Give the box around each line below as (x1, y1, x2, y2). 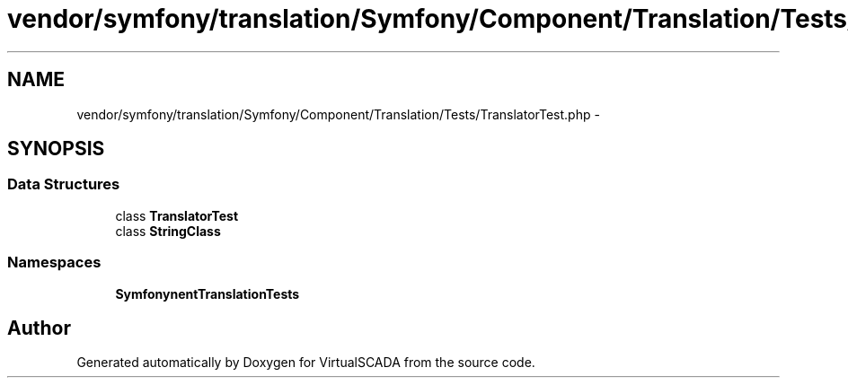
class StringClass (115, 223, 221, 239)
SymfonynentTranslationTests (115, 285, 300, 302)
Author (7, 316, 71, 339)
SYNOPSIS (7, 137, 105, 161)
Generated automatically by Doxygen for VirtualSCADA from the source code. (76, 354, 535, 371)
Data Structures (7, 175, 120, 194)
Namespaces (7, 253, 102, 272)
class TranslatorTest (115, 207, 239, 223)
